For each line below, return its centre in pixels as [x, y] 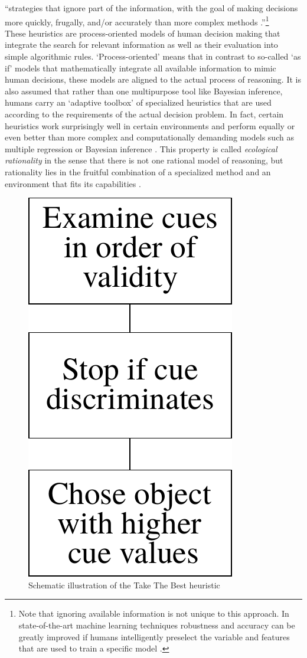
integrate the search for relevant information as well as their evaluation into [141, 45]
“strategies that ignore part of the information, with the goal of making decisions [151, 8]
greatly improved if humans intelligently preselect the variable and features [154, 636]
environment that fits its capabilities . [73, 183]
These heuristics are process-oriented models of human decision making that [143, 33]
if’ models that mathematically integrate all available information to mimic [141, 68]
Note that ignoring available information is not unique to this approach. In [154, 613]
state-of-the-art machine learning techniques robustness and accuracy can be [157, 625]
